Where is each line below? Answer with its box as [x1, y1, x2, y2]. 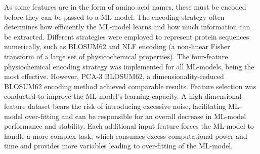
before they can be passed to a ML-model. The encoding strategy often [4, 11, 225, 22]
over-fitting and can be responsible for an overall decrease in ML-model [25, 110, 246, 121]
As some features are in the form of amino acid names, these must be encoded [4, 2, 246, 12]
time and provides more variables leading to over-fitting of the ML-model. [4, 140, 233, 151]
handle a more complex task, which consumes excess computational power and [4, 130, 247, 141]
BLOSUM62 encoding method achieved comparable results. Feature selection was [4, 81, 256, 91]
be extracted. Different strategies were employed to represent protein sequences [4, 31, 249, 42]
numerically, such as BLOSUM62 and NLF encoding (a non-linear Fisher [4, 41, 230, 52]
